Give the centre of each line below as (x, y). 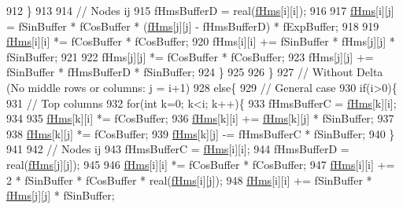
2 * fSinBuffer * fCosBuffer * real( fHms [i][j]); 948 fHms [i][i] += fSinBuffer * (189, 180)
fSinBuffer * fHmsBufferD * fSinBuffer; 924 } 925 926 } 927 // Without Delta (195, 72)
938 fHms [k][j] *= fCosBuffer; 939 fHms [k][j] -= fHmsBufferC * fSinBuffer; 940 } (201, 133)
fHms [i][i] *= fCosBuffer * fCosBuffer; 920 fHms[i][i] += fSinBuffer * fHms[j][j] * (201, 41)
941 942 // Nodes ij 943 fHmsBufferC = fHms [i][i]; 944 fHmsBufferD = (178, 149)
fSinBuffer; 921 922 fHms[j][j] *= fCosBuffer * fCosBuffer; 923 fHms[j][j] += (190, 56)
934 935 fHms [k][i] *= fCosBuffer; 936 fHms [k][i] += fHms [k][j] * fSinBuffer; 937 (200, 118)
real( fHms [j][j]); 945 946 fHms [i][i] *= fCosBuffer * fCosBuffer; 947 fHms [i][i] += (201, 164)
